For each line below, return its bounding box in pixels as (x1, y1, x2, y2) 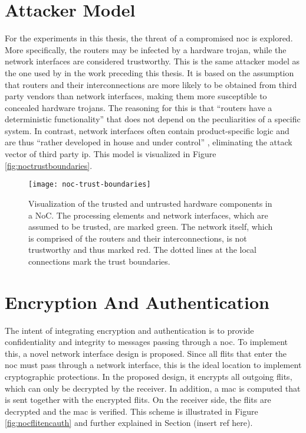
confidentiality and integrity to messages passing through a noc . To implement (5, 336, 288, 348)
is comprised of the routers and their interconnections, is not (28, 232, 247, 244)
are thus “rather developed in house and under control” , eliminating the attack (5, 136, 292, 148)
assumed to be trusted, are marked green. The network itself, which (28, 220, 273, 233)
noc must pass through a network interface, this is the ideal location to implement (5, 359, 302, 371)
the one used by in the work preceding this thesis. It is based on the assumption (5, 66, 294, 79)
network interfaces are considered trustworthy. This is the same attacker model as (5, 55, 300, 67)
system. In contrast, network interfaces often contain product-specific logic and (5, 124, 289, 136)
